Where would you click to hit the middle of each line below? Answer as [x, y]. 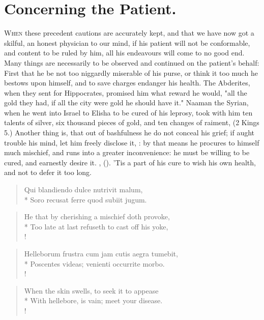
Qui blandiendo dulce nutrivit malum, [83, 190]
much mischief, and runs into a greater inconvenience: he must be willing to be [127, 152]
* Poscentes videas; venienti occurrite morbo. [94, 263]
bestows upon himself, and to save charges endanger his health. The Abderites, [127, 83]
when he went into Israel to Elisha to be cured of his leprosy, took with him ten [128, 112]
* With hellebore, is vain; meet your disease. [93, 300]
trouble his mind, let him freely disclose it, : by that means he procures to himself [132, 142]
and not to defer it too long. [48, 172]
